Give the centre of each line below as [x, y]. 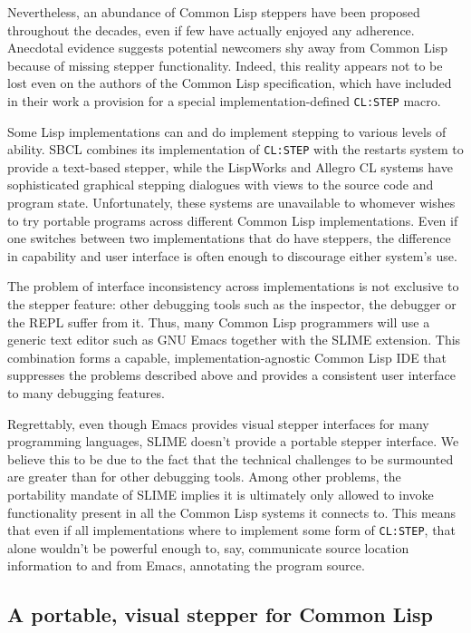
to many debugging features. [86, 393]
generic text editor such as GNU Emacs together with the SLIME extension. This [234, 340]
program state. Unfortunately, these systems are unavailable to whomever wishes [231, 203]
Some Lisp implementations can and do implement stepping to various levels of [227, 131]
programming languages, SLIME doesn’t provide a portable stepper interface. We [233, 441]
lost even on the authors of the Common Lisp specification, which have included [230, 83]
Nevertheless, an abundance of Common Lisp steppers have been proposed [214, 12]
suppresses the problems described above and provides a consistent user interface [231, 375]
